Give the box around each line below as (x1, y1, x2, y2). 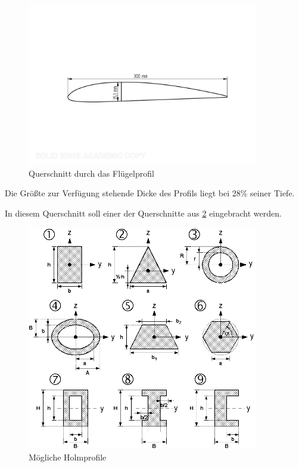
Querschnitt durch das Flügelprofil (29, 167, 154, 179)
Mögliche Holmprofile (29, 450, 107, 463)
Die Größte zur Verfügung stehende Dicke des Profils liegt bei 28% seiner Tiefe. (5, 187, 295, 199)
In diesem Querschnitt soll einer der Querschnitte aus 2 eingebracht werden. (5, 206, 282, 219)
